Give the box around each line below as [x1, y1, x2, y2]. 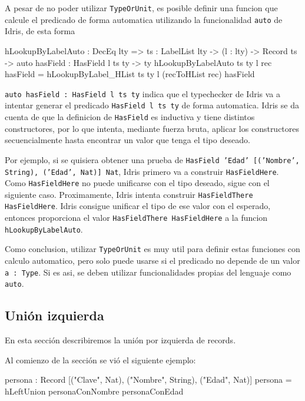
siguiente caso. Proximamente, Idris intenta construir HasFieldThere [5, 188, 253, 200]
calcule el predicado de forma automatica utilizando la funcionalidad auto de [5, 13, 283, 25]
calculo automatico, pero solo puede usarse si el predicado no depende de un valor [5, 254, 300, 267]
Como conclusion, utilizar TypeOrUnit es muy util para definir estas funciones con [5, 243, 300, 255]
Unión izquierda [5, 306, 104, 324]
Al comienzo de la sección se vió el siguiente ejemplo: [5, 353, 196, 366]
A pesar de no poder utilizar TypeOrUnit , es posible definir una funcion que [5, 2, 278, 14]
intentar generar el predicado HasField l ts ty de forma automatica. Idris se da [5, 99, 299, 111]
